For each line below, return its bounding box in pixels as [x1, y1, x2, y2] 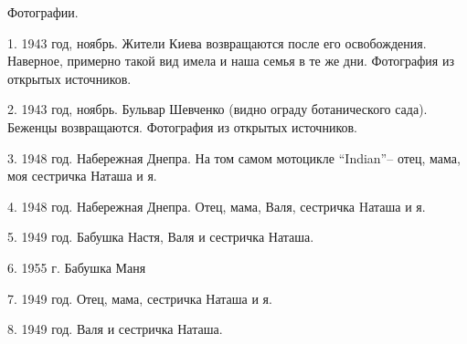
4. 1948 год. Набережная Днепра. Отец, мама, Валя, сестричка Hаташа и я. [7, 196, 426, 215]
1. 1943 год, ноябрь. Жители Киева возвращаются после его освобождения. [7, 33, 427, 52]
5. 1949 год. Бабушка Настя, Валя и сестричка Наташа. [7, 227, 314, 246]
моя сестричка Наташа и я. [7, 166, 157, 185]
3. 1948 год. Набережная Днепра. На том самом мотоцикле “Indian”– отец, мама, [7, 148, 461, 167]
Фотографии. [7, 3, 79, 21]
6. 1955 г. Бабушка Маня [7, 257, 146, 276]
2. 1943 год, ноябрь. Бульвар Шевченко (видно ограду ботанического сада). [7, 99, 428, 119]
